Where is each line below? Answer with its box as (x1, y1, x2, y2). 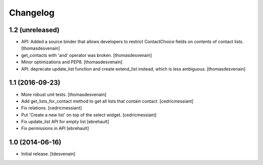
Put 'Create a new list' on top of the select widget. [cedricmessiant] (21, 112, 157, 118)
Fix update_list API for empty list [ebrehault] (21, 119, 110, 125)
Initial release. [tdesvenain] (21, 151, 75, 157)
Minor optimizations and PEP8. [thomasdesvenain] (21, 59, 123, 65)
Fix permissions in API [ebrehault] (21, 126, 89, 131)
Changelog (9, 7, 55, 18)
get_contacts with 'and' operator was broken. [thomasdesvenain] (21, 52, 152, 58)
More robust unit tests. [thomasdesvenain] (21, 92, 107, 97)
